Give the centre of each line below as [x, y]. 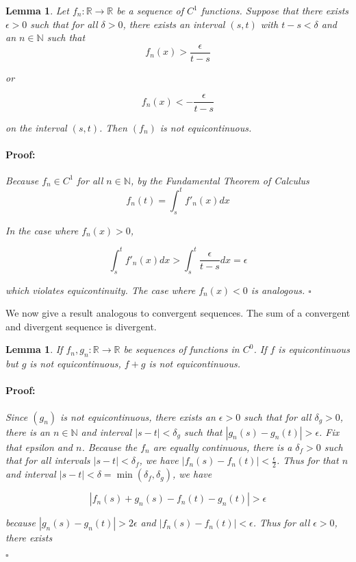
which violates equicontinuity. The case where [101, 290]
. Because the [110, 447]
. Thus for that [307, 460]
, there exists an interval [174, 24]
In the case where [42, 230]
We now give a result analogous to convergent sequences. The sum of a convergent [178, 313]
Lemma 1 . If [34, 349]
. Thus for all [281, 523]
